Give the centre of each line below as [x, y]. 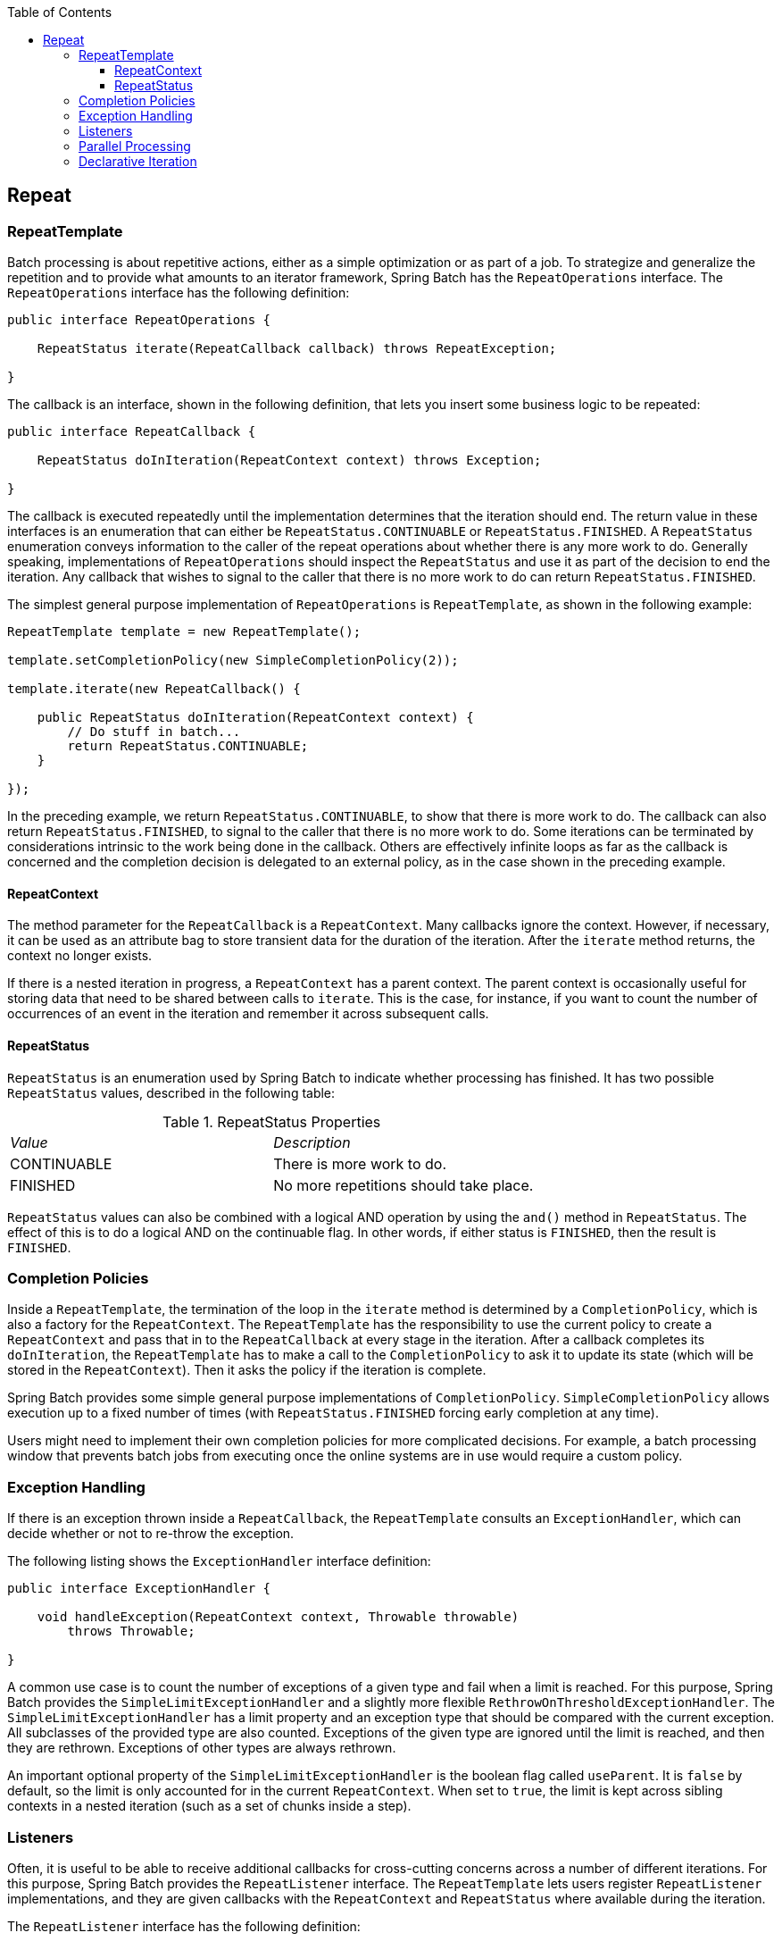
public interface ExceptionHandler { [139, 1589]
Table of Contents [60, 12]
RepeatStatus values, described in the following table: [171, 1092]
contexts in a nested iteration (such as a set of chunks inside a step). [209, 1806]
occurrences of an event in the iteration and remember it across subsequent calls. [248, 1014]
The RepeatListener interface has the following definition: [184, 1926]
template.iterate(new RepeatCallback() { [154, 689]
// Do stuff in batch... [154, 732]
